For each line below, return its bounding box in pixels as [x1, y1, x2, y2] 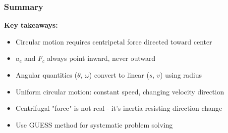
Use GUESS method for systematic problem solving [15, 119, 173, 130]
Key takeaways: [4, 20, 58, 30]
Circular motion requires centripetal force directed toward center [15, 36, 212, 46]
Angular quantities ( [15, 70, 77, 80]
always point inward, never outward [47, 53, 156, 63]
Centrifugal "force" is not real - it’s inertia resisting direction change [15, 103, 223, 113]
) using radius [160, 70, 202, 80]
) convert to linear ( [89, 70, 149, 80]
